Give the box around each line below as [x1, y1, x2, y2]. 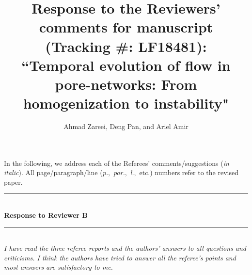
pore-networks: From [55, 74, 197, 94]
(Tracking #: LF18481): [45, 36, 207, 56]
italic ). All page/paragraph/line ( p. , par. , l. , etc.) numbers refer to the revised [4, 167, 238, 178]
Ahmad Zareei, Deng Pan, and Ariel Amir [63, 121, 189, 131]
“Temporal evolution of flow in [21, 55, 231, 75]
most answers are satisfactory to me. [4, 262, 113, 272]
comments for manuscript [39, 17, 213, 37]
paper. [4, 177, 23, 187]
